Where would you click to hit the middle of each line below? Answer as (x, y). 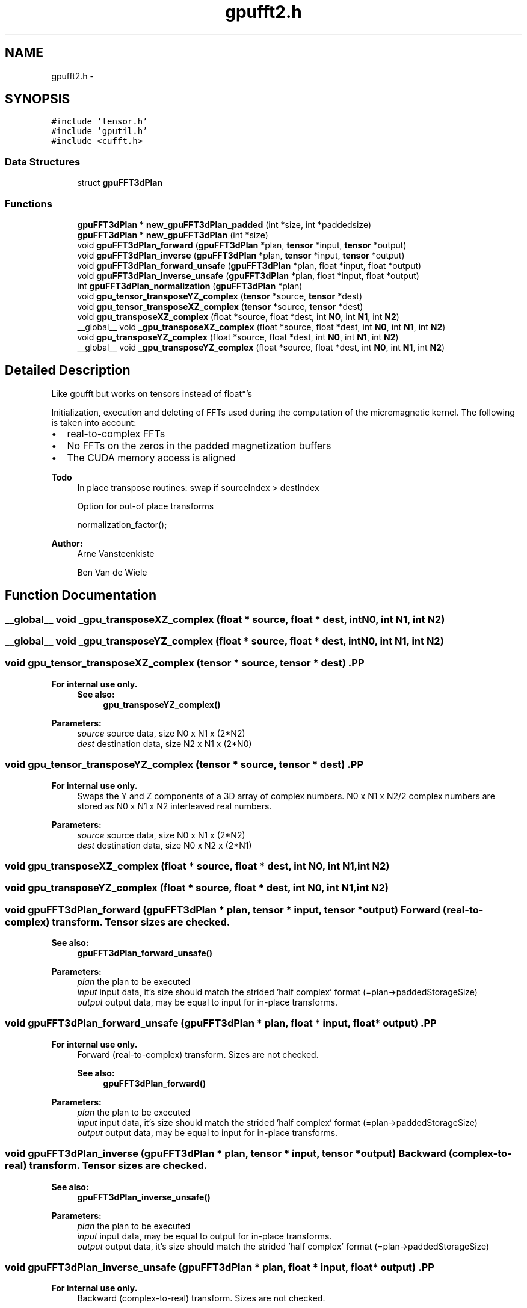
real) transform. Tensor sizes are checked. (106, 1166)
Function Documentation (81, 595)
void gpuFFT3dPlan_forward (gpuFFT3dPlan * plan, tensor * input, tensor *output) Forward (223, 910)
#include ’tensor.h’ (100, 122)
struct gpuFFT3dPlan (120, 183)
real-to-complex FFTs (116, 433)
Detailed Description (68, 370)
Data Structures (43, 161)
